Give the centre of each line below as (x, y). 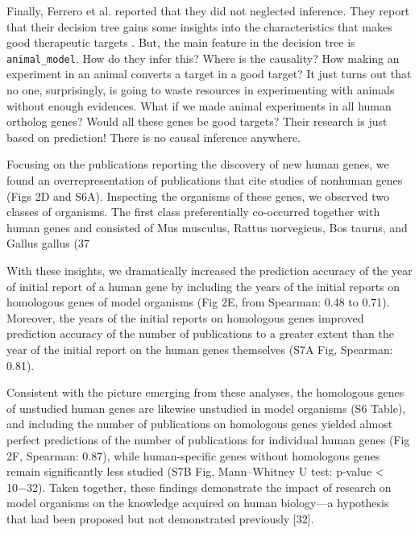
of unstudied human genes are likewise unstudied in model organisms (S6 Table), (206, 408)
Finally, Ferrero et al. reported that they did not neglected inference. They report (208, 10)
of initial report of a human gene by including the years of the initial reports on (203, 286)
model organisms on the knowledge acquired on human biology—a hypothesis (198, 503)
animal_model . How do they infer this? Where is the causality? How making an (203, 58)
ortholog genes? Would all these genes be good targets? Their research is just (197, 121)
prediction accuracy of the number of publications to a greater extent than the (200, 333)
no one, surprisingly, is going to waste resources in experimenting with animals (201, 90)
